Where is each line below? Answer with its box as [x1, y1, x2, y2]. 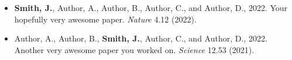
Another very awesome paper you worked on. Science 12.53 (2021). [14, 43, 255, 55]
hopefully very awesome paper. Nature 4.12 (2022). [14, 13, 197, 25]
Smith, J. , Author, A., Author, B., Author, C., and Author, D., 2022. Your [14, 2, 288, 13]
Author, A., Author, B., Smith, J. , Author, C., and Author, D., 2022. [14, 32, 267, 44]
